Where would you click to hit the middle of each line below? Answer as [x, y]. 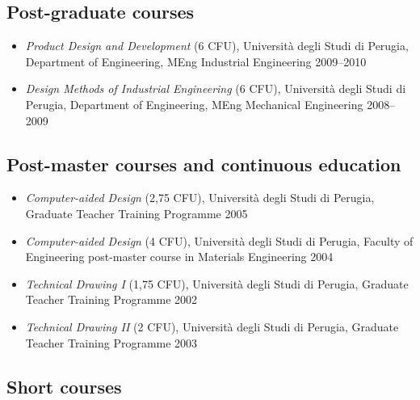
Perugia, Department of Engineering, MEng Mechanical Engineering [194, 104]
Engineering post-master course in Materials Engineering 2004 [179, 257]
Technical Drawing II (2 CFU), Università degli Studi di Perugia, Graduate [212, 326]
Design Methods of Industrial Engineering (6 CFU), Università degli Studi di [216, 88]
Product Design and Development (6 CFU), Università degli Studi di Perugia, [217, 46]
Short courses [64, 386]
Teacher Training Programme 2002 [111, 299]
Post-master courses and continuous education [204, 164]
